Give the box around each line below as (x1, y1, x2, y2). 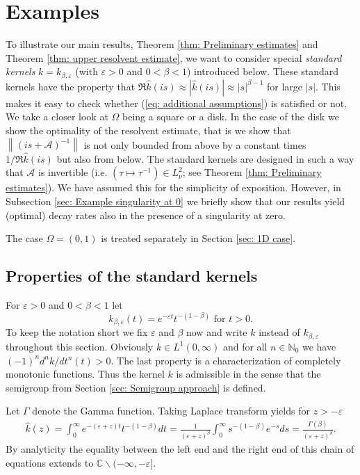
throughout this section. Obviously (6, 339, 154, 353)
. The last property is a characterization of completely (111, 353, 341, 367)
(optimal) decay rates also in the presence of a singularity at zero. (6, 207, 286, 222)
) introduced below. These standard (186, 64, 338, 79)
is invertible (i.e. (38, 165, 108, 179)
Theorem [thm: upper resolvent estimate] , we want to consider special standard (6, 50, 342, 65)
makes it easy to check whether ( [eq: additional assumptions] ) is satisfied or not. (6, 95, 347, 110)
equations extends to (6, 455, 94, 469)
